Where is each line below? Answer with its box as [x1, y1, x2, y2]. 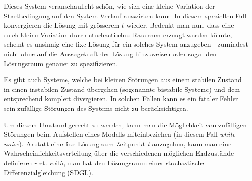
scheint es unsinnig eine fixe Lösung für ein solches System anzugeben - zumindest [4, 39, 248, 49]
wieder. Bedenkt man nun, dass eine [126, 20, 234, 30]
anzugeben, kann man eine [152, 138, 232, 148]
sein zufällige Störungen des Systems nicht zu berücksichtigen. [4, 103, 188, 113]
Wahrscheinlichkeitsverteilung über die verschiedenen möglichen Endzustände [4, 148, 234, 158]
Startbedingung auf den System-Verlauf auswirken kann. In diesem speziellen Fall [4, 10, 247, 20]
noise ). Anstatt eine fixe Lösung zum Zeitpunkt [4, 138, 146, 148]
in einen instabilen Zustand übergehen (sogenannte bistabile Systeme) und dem [4, 84, 240, 94]
